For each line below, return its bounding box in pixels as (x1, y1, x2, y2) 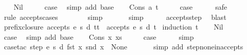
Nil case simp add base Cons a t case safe (13, 2, 227, 12)
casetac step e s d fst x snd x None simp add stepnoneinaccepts (4, 41, 243, 52)
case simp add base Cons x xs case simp (4, 31, 194, 42)
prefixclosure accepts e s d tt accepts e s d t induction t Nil (4, 21, 223, 32)
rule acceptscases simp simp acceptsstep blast (4, 11, 227, 22)
